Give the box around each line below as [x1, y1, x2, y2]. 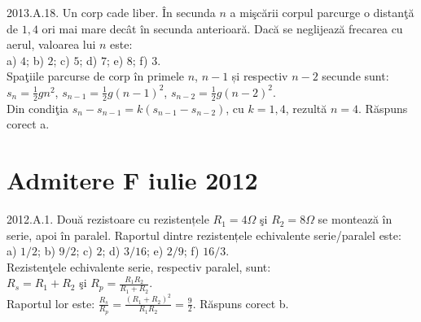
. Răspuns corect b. [192, 294, 289, 311]
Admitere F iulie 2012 [7, 163, 258, 197]
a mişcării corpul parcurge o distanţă [230, 4, 414, 20]
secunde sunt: [322, 67, 389, 85]
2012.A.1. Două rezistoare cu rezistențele [7, 211, 209, 228]
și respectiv [231, 67, 288, 85]
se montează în [318, 211, 392, 228]
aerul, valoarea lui [7, 36, 96, 53]
